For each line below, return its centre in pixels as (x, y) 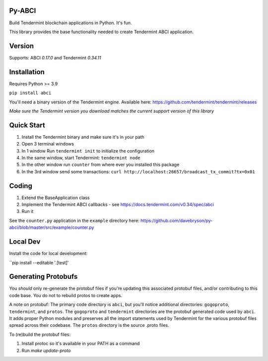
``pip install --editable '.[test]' (39, 262)
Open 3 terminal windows (48, 144)
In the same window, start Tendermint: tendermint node (81, 157)
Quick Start (27, 125)
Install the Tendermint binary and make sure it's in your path (83, 137)
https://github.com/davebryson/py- (177, 220)
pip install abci (30, 93)
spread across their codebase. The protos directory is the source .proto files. (89, 325)
